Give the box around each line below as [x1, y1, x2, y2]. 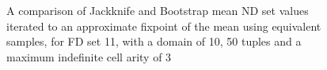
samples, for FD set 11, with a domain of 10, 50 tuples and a [6, 33, 302, 50]
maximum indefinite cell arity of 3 [6, 48, 172, 64]
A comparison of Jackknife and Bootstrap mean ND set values [6, 2, 309, 18]
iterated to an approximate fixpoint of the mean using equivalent [6, 17, 321, 34]
